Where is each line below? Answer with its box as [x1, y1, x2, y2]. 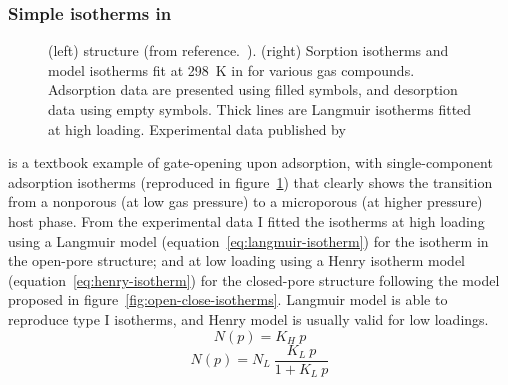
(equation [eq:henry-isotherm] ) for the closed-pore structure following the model [8, 269, 500, 290]
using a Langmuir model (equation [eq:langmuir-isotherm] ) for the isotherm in [8, 230, 489, 251]
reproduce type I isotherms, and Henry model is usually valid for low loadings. [8, 308, 489, 329]
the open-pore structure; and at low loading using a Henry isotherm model [8, 250, 466, 271]
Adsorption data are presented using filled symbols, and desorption [48, 79, 458, 100]
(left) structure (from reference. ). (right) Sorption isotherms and [48, 40, 449, 61]
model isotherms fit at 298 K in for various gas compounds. [48, 59, 415, 80]
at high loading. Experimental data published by [48, 118, 346, 139]
